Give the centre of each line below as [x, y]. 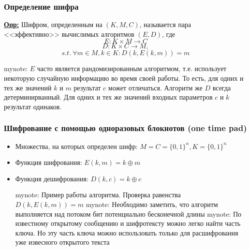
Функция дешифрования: [52, 178]
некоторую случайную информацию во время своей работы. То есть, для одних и [124, 78]
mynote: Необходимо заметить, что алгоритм [152, 204]
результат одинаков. [33, 106]
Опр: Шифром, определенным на [53, 24]
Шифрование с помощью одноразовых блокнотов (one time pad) [125, 128]
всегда [222, 87]
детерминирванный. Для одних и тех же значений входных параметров [108, 97]
